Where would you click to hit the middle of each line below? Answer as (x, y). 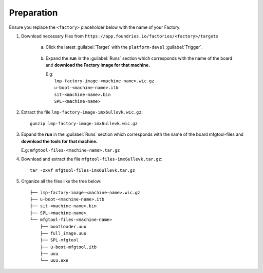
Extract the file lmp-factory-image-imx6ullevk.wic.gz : (82, 112)
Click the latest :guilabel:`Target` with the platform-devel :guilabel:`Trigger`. (124, 47)
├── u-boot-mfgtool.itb (68, 247)
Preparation (33, 13)
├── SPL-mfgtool (59, 240)
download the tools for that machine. (59, 141)
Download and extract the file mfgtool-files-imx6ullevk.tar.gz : (92, 159)
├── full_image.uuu (63, 233)
